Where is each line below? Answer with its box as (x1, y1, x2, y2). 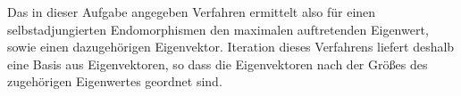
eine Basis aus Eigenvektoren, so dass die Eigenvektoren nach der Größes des (7, 54, 428, 73)
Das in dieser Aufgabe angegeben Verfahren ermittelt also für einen (7, 3, 376, 20)
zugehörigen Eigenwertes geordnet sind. (7, 72, 222, 91)
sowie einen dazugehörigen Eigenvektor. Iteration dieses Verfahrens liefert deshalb (7, 37, 455, 56)
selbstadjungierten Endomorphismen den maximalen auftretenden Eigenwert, (7, 20, 429, 38)
